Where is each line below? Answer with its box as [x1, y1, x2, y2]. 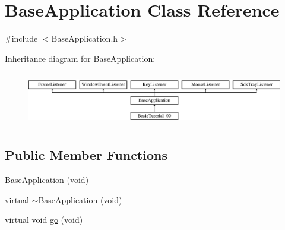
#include [5, 32, 38, 45]
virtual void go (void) [5, 213, 83, 226]
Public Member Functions [5, 146, 167, 164]
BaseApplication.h [51, 32, 118, 45]
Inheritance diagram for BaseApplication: [5, 52, 156, 64]
